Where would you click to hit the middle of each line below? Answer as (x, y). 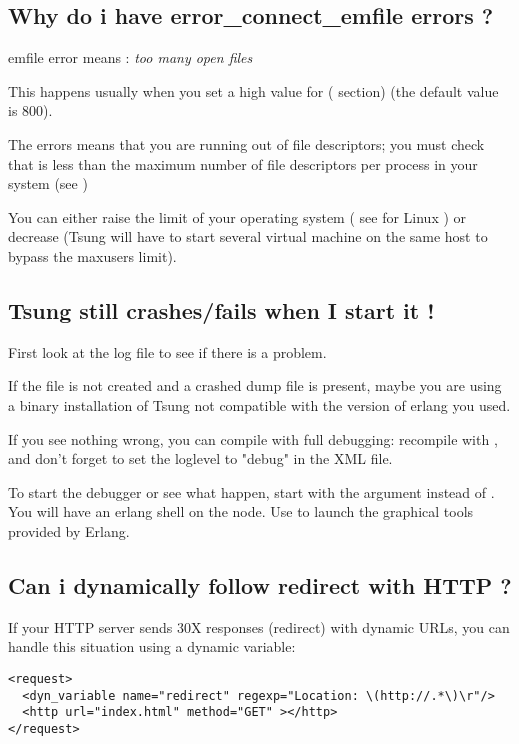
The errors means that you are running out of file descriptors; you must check (246, 143)
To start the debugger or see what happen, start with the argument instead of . (251, 491)
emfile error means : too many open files (130, 57)
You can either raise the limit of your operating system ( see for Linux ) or (237, 216)
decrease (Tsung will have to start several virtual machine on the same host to (248, 236)
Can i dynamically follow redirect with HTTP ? (260, 584)
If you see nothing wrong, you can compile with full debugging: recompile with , (253, 438)
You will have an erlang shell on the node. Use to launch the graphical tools (241, 511)
